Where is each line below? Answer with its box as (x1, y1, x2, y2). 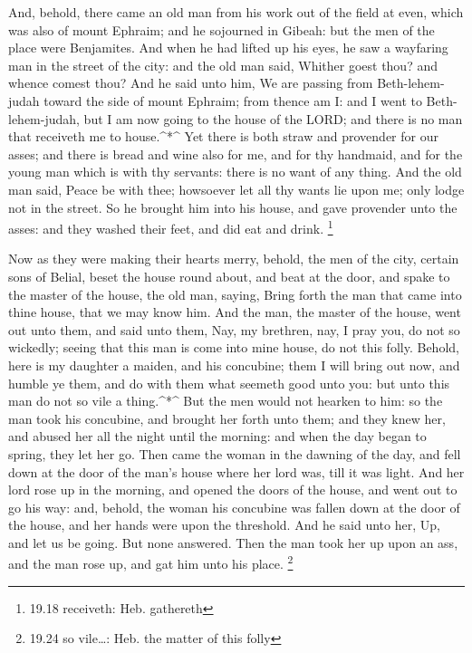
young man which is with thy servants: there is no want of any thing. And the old (8, 162, 462, 181)
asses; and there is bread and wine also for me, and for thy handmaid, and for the (8, 144, 463, 163)
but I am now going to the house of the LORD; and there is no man (83, 109, 463, 128)
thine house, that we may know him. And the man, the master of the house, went (8, 302, 461, 322)
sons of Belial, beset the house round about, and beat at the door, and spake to (8, 266, 450, 285)
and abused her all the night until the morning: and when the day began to (8, 427, 427, 446)
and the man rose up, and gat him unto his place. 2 (8, 552, 294, 573)
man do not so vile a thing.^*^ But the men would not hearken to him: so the (8, 391, 443, 410)
